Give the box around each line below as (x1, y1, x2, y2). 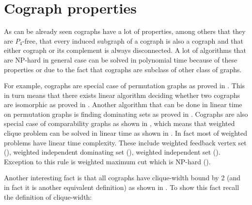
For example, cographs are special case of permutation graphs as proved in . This (4, 80, 245, 91)
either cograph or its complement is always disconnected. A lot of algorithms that (4, 45, 246, 55)
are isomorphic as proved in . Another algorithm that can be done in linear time (4, 99, 242, 110)
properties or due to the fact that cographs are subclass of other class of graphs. (4, 64, 242, 74)
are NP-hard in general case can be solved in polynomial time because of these (4, 54, 237, 64)
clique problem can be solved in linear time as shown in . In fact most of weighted (4, 128, 248, 138)
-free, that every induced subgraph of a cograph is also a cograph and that (22, 35, 243, 46)
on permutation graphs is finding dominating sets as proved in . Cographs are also (4, 109, 248, 119)
